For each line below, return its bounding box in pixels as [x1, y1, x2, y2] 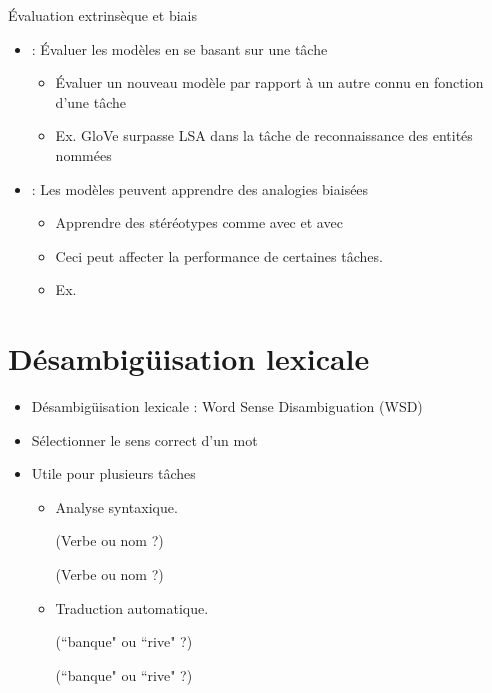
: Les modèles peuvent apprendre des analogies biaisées [31, 178, 369, 199]
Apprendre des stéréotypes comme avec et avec [55, 212, 343, 233]
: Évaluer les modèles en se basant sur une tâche [31, 38, 328, 59]
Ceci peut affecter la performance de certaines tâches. [55, 245, 383, 266]
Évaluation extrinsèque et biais [8, 5, 198, 25]
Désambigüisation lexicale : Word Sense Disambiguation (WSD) [31, 396, 423, 417]
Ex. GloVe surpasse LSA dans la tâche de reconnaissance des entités [55, 125, 473, 146]
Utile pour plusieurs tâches [31, 463, 196, 484]
